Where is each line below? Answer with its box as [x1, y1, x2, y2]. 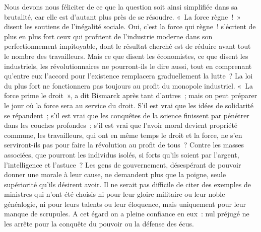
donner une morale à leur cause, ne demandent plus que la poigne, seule [4, 169, 226, 180]
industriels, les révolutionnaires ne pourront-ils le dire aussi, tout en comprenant [4, 60, 252, 71]
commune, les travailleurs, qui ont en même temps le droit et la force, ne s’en [4, 129, 242, 140]
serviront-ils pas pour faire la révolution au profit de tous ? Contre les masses [4, 139, 244, 150]
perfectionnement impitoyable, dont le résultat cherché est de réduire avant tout [4, 41, 251, 51]
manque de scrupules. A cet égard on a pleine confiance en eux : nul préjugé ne [4, 208, 249, 219]
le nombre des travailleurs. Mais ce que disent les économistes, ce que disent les [4, 50, 248, 61]
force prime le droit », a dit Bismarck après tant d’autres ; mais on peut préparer [4, 90, 257, 101]
